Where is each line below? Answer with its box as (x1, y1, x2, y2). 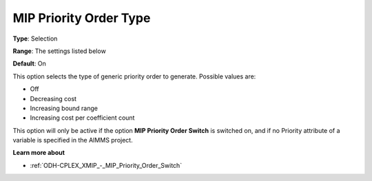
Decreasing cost (30, 94, 77, 103)
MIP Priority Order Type (12, 10, 151, 25)
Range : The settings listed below (12, 47, 106, 55)
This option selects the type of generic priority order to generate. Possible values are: (12, 72, 256, 81)
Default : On (12, 59, 46, 68)
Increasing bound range (30, 104, 98, 112)
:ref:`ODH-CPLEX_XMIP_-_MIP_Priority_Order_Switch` (30, 161, 183, 169)
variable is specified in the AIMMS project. (12, 136, 134, 145)
